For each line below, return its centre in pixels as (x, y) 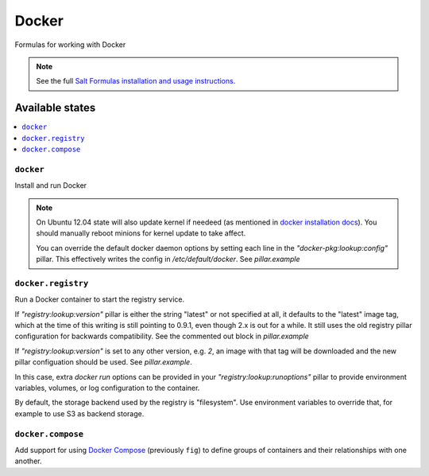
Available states (55, 108)
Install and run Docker (51, 185)
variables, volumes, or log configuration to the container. (107, 388)
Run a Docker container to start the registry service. (100, 299)
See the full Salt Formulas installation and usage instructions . (136, 81)
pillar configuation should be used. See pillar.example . (103, 362)
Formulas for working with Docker (70, 45)
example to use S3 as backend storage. (79, 413)
